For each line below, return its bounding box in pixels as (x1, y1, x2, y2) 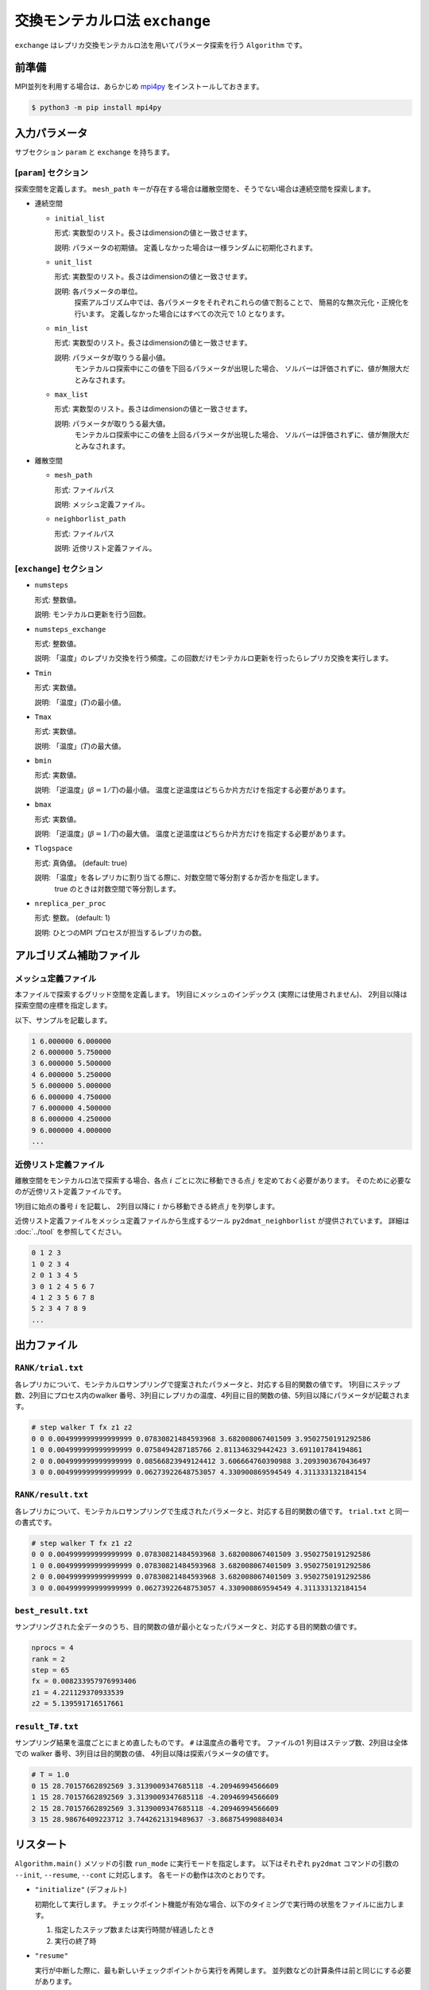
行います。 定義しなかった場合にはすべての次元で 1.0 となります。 (74, 309, 289, 318)
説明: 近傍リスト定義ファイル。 (54, 544, 157, 553)
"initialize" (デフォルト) (34, 1885, 127, 1894)
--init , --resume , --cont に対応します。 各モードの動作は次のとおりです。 (14, 1870, 269, 1879)
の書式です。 (14, 1517, 56, 1528)
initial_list (54, 213, 106, 223)
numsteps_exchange (34, 625, 106, 634)
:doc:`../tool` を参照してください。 (14, 1227, 126, 1237)
